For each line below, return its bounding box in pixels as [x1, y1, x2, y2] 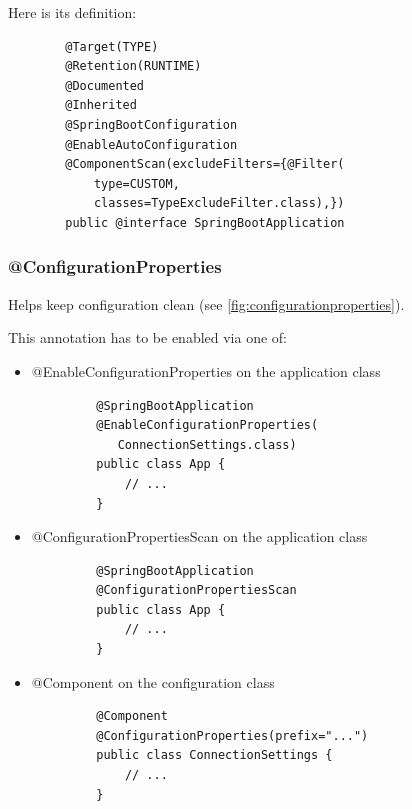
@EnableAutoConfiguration [65, 137, 238, 152]
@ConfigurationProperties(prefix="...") [96, 728, 369, 743]
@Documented [65, 78, 145, 93]
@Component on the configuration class [31, 671, 275, 692]
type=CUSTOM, [93, 176, 180, 191]
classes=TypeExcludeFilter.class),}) [93, 196, 345, 211]
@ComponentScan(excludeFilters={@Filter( [65, 157, 345, 172]
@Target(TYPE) [65, 39, 159, 54]
